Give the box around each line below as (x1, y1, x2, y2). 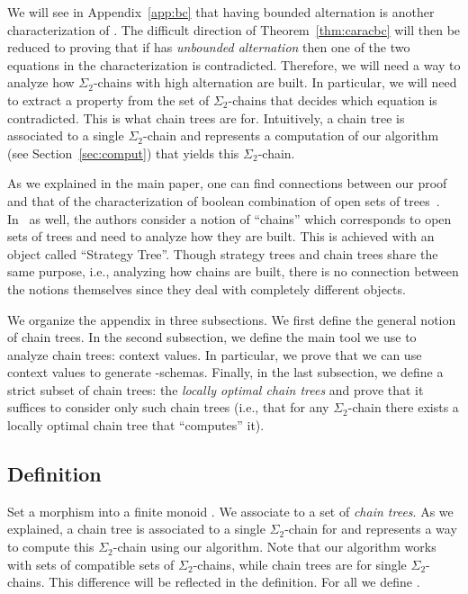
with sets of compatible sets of (7, 554, 175, 573)
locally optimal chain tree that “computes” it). (7, 416, 265, 435)
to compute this (7, 537, 94, 556)
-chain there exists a (347, 398, 459, 417)
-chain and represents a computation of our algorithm (142, 126, 439, 145)
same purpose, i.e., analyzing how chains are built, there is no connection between (7, 262, 459, 281)
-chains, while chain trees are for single (193, 554, 407, 573)
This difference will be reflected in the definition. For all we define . (49, 572, 420, 591)
